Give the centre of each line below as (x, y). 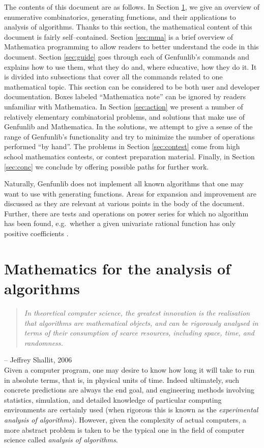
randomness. (43, 342)
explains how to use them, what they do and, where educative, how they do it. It (130, 66)
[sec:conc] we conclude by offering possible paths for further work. (107, 166)
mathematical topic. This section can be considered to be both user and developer (132, 86)
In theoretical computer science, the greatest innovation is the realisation (137, 312)
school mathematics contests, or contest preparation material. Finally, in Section (129, 156)
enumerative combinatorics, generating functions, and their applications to (120, 17)
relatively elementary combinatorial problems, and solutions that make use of (124, 116)
